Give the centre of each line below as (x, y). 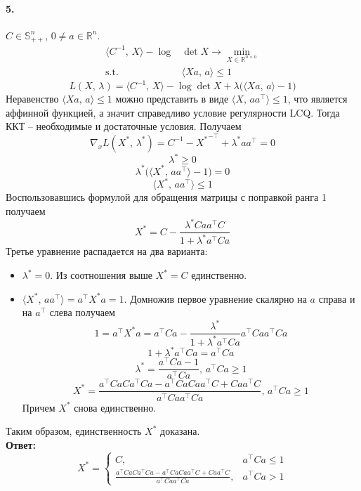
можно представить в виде (172, 99)
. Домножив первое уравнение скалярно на (215, 298)
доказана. (180, 431)
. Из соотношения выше (101, 275)
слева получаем (82, 312)
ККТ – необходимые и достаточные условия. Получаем (124, 126)
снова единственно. (115, 407)
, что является (317, 99)
